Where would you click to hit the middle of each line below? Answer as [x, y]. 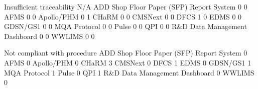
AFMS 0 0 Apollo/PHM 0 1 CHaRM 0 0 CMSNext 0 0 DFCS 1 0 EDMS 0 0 [123, 16]
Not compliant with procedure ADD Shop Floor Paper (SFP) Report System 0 [126, 53]
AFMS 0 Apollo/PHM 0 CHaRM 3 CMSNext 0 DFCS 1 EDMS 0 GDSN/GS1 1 [128, 62]
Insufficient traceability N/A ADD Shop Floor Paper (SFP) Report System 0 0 [126, 6]
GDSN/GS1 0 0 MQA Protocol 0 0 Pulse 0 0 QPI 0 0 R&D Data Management [125, 26]
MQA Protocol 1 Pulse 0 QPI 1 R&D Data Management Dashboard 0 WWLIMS [129, 72]
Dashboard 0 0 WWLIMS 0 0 [49, 36]
